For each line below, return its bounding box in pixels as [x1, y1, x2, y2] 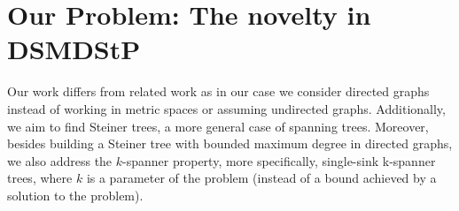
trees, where [7, 169, 73, 187]
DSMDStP [7, 31, 141, 67]
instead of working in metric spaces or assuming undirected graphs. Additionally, [7, 99, 446, 117]
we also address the [7, 151, 113, 170]
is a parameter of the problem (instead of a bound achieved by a [86, 169, 437, 187]
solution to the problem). [7, 185, 144, 204]
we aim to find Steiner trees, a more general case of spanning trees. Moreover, [7, 117, 429, 135]
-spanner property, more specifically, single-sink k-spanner [122, 151, 436, 170]
